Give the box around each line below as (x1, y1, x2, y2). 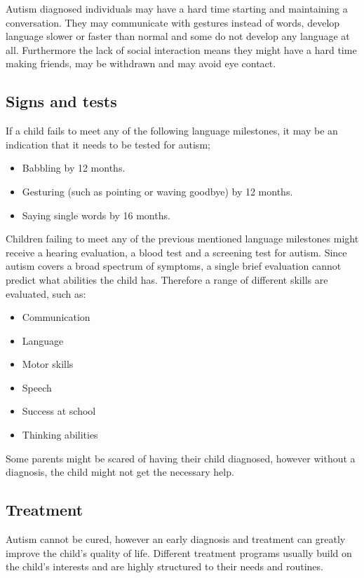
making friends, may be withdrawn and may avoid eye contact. (6, 56, 276, 71)
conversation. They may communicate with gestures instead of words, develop (6, 15, 340, 29)
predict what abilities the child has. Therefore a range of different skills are (6, 272, 328, 287)
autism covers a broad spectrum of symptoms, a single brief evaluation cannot (6, 259, 342, 273)
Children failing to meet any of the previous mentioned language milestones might (6, 231, 359, 246)
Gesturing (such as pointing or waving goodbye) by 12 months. (22, 184, 293, 198)
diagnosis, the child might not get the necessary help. (6, 465, 234, 479)
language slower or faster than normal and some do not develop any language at (6, 29, 350, 43)
